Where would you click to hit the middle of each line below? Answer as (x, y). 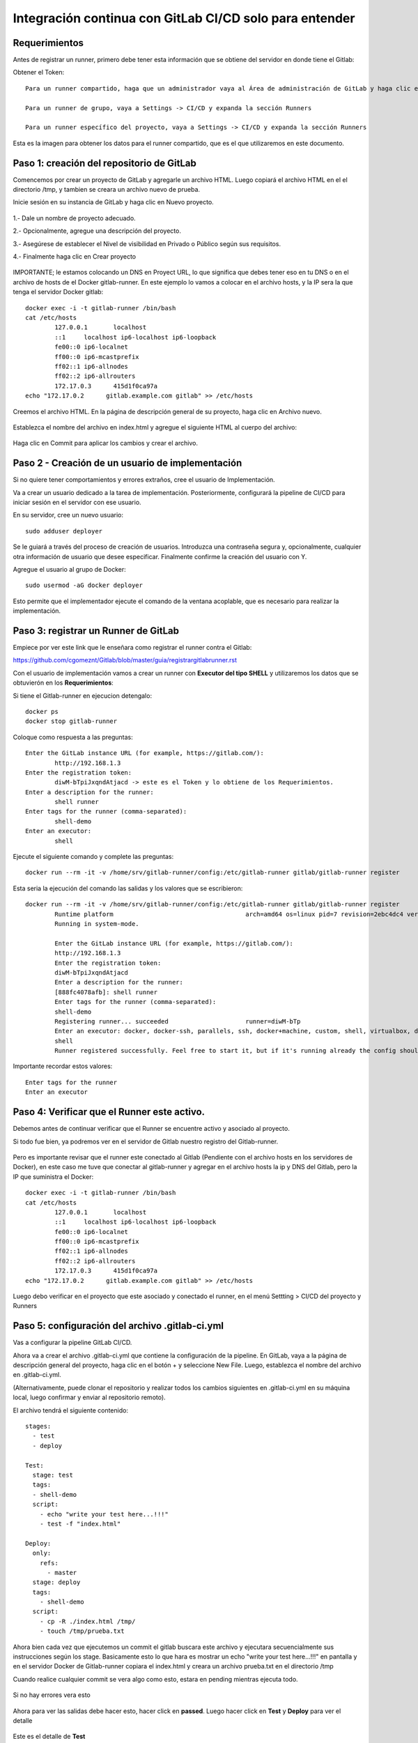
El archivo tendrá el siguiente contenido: (71, 1410)
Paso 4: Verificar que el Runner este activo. (109, 1112)
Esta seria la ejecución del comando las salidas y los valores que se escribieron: (128, 888)
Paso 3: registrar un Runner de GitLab (96, 631)
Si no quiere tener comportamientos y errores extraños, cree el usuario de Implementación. (144, 480)
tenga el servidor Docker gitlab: (58, 292)
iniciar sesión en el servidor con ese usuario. (77, 502)
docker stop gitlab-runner (71, 721)
